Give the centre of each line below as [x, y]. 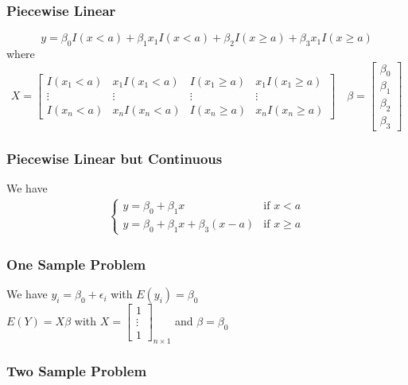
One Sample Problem [76, 264]
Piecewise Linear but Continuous [115, 158]
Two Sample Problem [77, 370]
